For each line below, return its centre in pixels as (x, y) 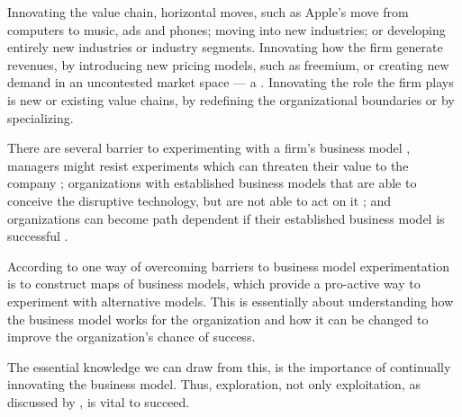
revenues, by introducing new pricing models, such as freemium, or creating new (228, 64)
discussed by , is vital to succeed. (99, 401)
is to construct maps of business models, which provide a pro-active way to (214, 284)
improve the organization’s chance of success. (131, 337)
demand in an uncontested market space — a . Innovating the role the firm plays (231, 82)
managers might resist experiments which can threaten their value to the (208, 165)
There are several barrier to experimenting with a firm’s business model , (209, 148)
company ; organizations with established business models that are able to (212, 183)
